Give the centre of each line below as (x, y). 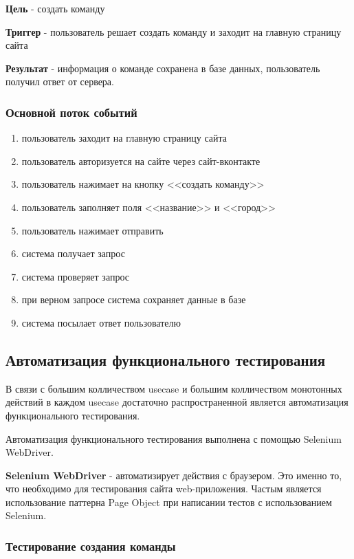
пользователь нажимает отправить (92, 230)
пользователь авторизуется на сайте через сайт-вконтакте (141, 161)
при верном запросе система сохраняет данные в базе (134, 299)
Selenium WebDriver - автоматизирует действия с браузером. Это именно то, (174, 475)
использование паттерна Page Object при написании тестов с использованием (169, 502)
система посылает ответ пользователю (101, 322)
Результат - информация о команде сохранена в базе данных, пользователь (163, 68)
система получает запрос (73, 253)
